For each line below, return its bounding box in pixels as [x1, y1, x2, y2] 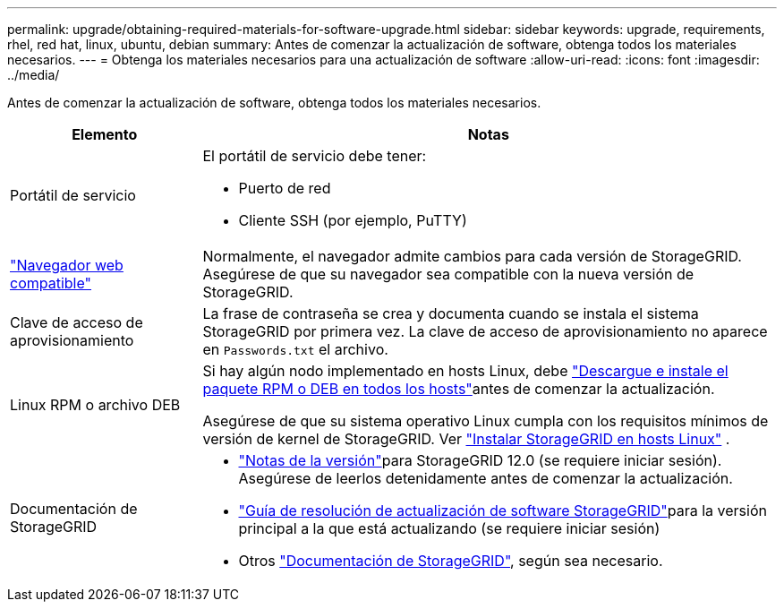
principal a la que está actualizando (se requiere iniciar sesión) [238, 519, 660, 537]
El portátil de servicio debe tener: [202, 147, 427, 165]
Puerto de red [238, 179, 331, 197]
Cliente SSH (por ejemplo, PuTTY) [238, 211, 467, 229]
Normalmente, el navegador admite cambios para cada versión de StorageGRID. [202, 247, 742, 265]
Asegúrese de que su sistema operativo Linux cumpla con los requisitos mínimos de [202, 412, 769, 430]
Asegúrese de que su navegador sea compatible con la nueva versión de [202, 265, 695, 283]
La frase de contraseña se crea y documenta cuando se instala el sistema [202, 304, 699, 322]
